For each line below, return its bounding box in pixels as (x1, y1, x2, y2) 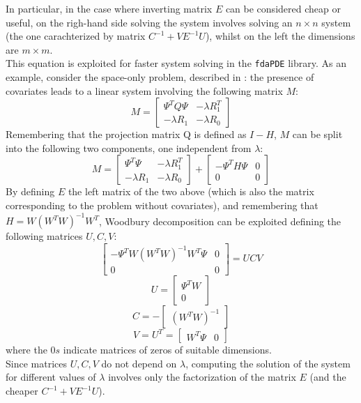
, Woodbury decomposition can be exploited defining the (98, 213, 341, 228)
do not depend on (101, 356, 177, 370)
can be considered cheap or (225, 1, 341, 15)
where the (6, 342, 47, 357)
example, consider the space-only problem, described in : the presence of (6, 70, 314, 84)
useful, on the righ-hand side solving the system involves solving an (6, 15, 293, 29)
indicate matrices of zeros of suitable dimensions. (63, 342, 272, 357)
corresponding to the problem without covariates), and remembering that (6, 198, 318, 212)
